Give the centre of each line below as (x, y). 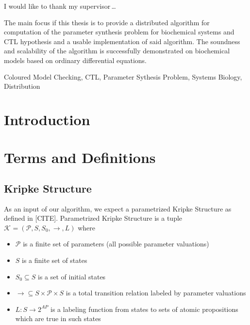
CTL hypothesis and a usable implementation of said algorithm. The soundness (122, 41)
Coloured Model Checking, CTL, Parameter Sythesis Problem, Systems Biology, (123, 76)
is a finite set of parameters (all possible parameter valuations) (116, 244)
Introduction (47, 119)
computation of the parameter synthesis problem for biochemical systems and (119, 32)
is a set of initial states (72, 276)
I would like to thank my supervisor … (60, 6)
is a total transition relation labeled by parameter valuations (156, 293)
